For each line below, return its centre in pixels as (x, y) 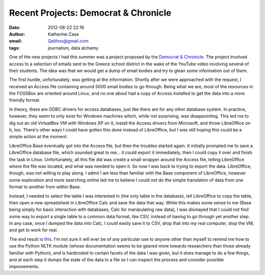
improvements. (24, 267)
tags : (14, 48)
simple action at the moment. (39, 137)
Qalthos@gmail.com (68, 41)
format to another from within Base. (45, 187)
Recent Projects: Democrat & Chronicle (90, 13)
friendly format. (25, 100)
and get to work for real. (34, 230)
